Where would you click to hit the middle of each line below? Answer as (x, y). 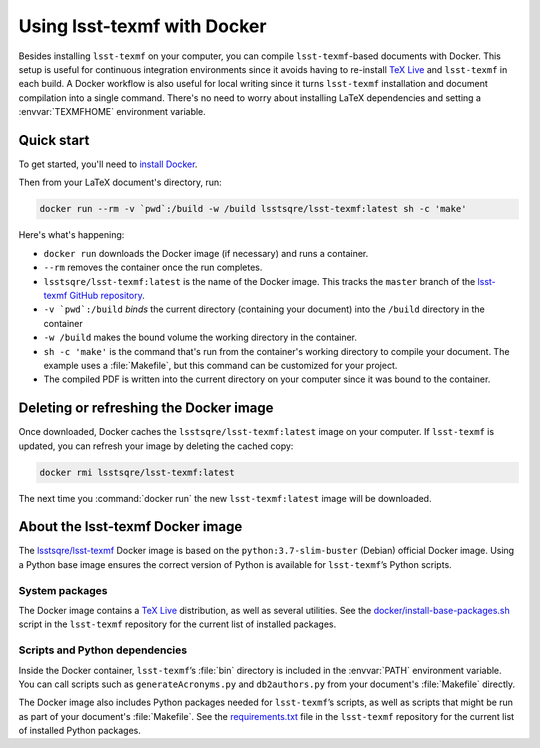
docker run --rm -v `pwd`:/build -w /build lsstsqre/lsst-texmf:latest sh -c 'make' (253, 209)
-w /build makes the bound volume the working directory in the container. (200, 337)
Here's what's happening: (71, 235)
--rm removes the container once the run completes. (153, 267)
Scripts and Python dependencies (103, 650)
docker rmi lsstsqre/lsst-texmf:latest (137, 472)
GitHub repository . (107, 295)
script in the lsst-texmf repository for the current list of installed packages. (177, 624)
